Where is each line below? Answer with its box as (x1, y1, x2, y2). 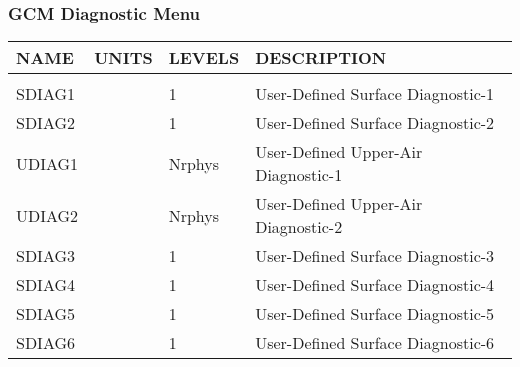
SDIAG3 (16, 244, 76, 268)
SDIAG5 (16, 302, 76, 326)
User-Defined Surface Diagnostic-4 (255, 273, 495, 297)
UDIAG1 (16, 151, 79, 175)
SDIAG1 (16, 82, 76, 106)
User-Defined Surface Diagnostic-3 (255, 244, 495, 268)
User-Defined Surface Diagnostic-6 (255, 331, 495, 355)
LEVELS (168, 46, 240, 70)
